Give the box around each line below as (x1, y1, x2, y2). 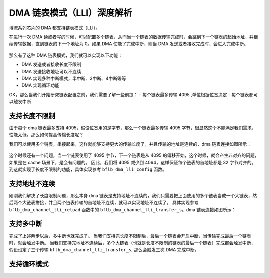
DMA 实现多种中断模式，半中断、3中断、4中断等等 (21, 75, 127, 81)
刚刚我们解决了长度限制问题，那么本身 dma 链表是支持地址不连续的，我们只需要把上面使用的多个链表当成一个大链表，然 (9, 192, 257, 198)
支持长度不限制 (9, 111, 55, 120)
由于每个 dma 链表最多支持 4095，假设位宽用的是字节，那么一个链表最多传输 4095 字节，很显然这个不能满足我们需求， (9, 125, 257, 131)
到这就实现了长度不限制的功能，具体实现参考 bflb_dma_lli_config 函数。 (9, 166, 167, 172)
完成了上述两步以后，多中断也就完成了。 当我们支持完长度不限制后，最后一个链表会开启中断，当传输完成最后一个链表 (9, 233, 251, 239)
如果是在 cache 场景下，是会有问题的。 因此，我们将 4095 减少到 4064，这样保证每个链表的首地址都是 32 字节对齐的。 (9, 159, 256, 165)
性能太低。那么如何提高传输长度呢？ (9, 132, 84, 138)
